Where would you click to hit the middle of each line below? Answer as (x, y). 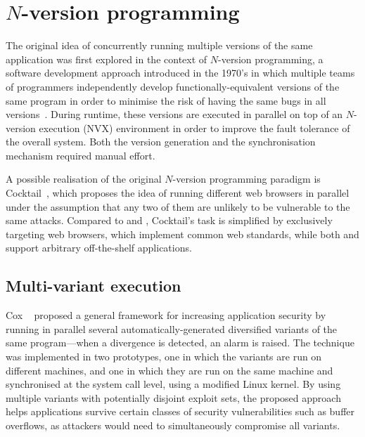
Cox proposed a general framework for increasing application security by (166, 315)
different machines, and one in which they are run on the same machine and (169, 370)
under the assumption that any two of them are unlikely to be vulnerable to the (178, 206)
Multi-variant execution (94, 286)
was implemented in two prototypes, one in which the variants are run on (164, 357)
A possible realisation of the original (84, 179)
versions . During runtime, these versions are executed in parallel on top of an (174, 114)
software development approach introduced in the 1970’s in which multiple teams (180, 73)
